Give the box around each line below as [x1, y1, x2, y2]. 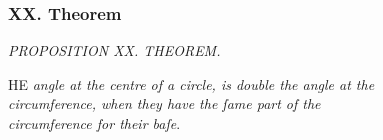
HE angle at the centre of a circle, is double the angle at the [8, 73, 375, 94]
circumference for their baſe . [8, 113, 181, 133]
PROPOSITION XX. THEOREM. [8, 40, 221, 61]
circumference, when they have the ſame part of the [8, 93, 321, 114]
